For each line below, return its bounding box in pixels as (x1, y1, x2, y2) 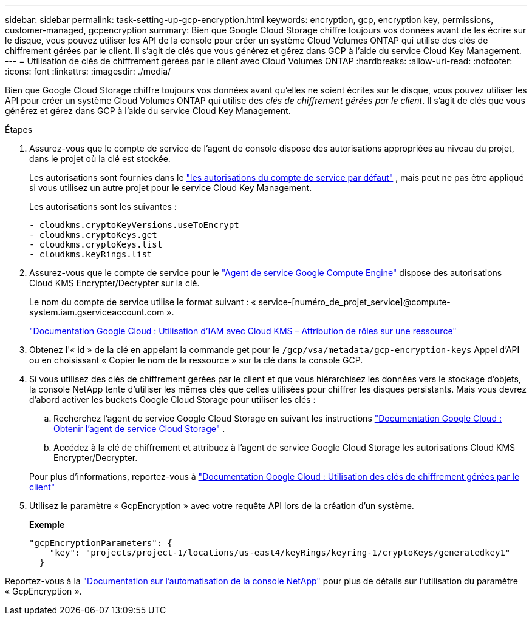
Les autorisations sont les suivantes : (29, 201, 177, 212)
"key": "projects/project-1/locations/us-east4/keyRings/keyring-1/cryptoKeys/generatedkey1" (49, 548, 511, 558)
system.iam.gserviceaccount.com (29, 307, 165, 317)
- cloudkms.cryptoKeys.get (29, 230, 157, 240)
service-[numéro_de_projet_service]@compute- (258, 297, 451, 307)
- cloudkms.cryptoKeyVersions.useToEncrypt (29, 220, 239, 230)
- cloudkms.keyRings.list (29, 249, 152, 259)
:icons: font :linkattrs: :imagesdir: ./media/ (5, 66, 171, 76)
